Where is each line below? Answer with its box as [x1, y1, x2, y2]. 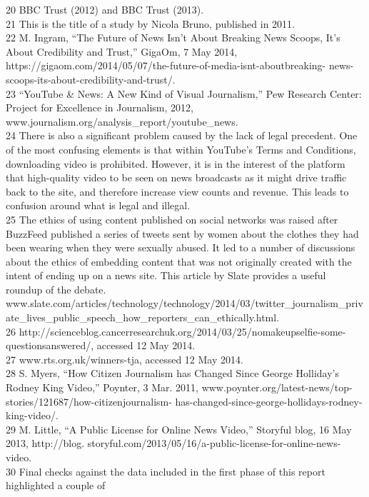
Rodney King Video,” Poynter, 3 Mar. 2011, [6, 380, 198, 395]
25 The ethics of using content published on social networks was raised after [6, 211, 338, 226]
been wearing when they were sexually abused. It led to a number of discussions [6, 240, 355, 255]
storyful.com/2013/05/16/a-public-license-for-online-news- [87, 436, 341, 451]
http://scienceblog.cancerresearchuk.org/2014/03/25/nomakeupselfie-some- [19, 323, 346, 338]
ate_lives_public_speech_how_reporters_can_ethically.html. [6, 310, 280, 325]
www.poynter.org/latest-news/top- [201, 380, 353, 395]
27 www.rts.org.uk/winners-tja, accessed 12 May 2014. [6, 351, 243, 366]
